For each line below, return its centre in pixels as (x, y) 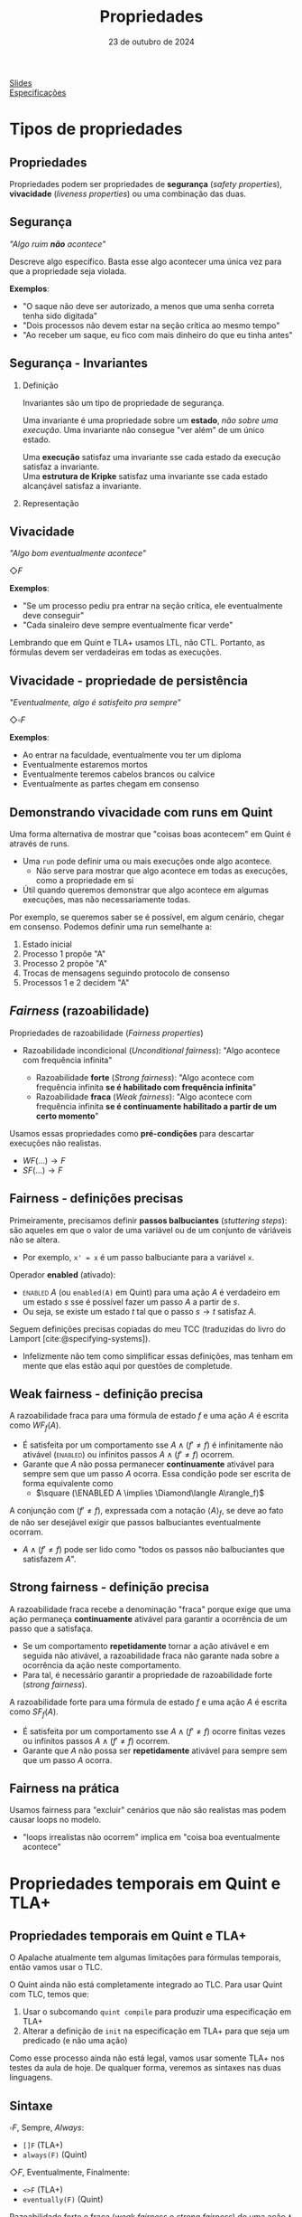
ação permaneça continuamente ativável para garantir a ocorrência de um (149, 1618)
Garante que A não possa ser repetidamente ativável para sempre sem (155, 1750)
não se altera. (35, 1240)
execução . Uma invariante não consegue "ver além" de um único (143, 429)
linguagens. (31, 2078)
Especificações (38, 92)
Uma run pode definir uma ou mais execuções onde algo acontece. (147, 861)
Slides (21, 82)
